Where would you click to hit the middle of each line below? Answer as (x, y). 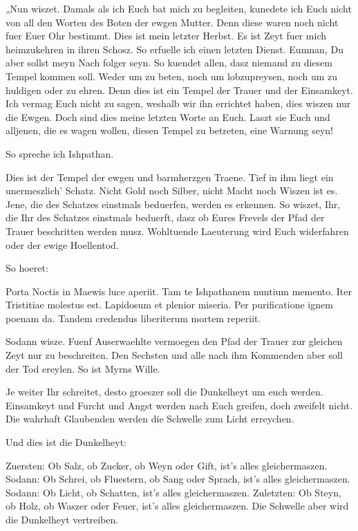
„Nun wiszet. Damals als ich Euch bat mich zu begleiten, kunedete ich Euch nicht (179, 8)
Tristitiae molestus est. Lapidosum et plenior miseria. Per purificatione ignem (169, 305)
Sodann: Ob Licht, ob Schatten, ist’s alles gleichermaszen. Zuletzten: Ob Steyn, (173, 492)
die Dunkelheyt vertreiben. (62, 519)
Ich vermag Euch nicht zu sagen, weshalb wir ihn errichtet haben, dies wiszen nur (178, 103)
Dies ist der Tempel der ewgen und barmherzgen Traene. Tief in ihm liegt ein (170, 177)
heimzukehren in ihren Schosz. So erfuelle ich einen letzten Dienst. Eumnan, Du (175, 49)
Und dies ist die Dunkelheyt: (66, 442)
